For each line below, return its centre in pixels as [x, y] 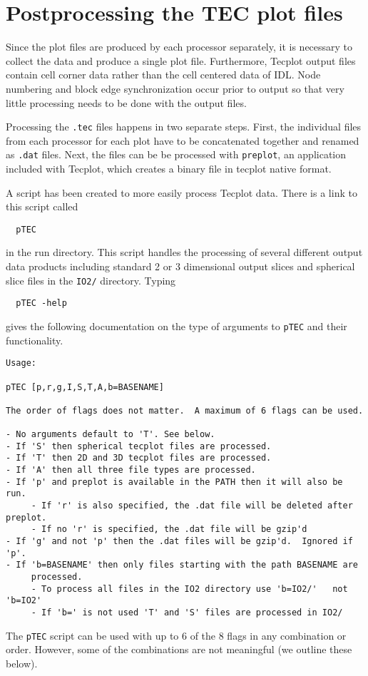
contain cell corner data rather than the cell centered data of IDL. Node [163, 75]
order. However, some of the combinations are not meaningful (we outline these [179, 649]
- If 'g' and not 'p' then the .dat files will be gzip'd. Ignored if [179, 542]
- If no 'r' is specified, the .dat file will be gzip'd [169, 529]
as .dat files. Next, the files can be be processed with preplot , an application [176, 154]
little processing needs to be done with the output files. [126, 102]
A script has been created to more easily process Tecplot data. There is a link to [182, 192]
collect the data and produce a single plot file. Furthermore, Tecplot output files [181, 60]
